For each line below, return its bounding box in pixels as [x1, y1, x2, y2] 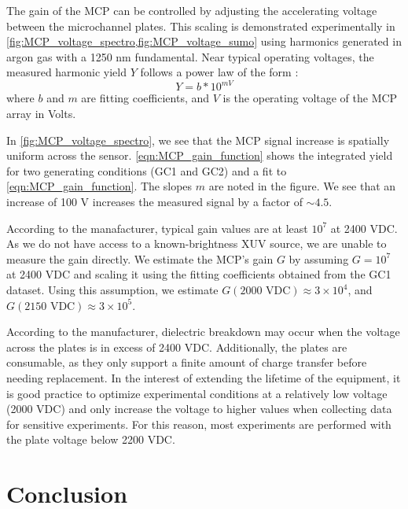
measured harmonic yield [6, 64, 127, 80]
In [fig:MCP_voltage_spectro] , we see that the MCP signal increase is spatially [6, 131, 390, 148]
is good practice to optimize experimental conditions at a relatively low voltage [6, 385, 388, 401]
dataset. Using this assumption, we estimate [6, 282, 219, 297]
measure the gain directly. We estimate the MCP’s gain [6, 250, 274, 267]
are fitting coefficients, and [81, 90, 210, 106]
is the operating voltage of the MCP [222, 90, 398, 106]
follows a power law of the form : [140, 64, 299, 80]
